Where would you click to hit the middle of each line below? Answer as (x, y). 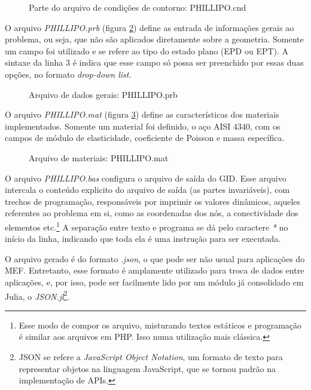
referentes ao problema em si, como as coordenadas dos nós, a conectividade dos (152, 213)
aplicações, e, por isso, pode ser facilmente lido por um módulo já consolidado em (154, 282)
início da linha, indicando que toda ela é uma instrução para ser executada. (143, 239)
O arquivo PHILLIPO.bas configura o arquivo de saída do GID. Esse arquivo (146, 178)
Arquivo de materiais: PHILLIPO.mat (99, 157)
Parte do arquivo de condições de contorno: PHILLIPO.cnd (138, 7)
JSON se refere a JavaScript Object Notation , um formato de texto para (151, 356)
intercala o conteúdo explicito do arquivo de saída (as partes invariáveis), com (147, 190)
